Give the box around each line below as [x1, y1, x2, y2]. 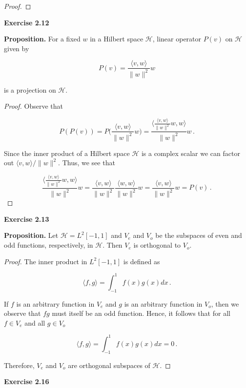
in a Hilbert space [90, 34, 143, 44]
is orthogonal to [133, 240, 181, 250]
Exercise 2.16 [4, 376, 49, 387]
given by [4, 43, 29, 53]
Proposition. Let [4, 230, 59, 240]
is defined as [123, 256, 160, 266]
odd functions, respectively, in [4, 240, 93, 250]
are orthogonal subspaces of [68, 360, 150, 370]
